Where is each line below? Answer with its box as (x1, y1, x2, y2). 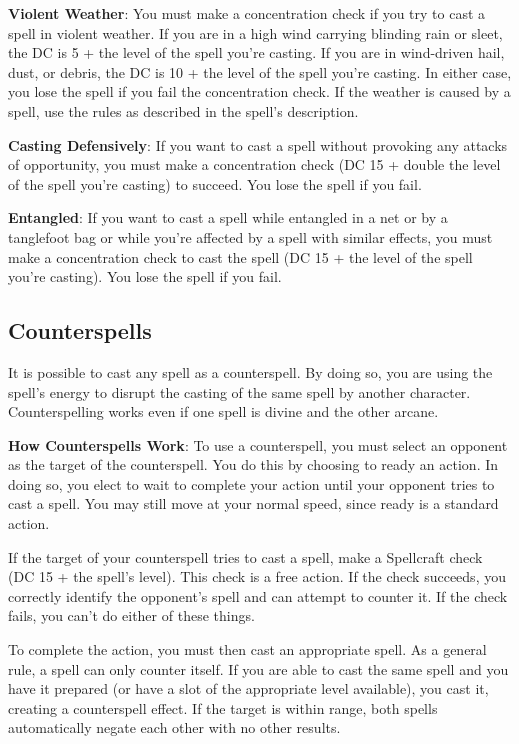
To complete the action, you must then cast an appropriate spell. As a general (8, 639, 487, 660)
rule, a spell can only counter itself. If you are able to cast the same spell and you (8, 658, 509, 679)
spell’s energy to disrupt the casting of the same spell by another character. (8, 381, 471, 402)
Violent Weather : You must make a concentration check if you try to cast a (8, 3, 486, 23)
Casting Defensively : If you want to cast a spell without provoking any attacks (8, 134, 508, 155)
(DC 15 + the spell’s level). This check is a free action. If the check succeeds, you (8, 566, 506, 587)
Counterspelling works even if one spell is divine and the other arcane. (8, 401, 439, 422)
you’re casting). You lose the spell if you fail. (8, 266, 282, 287)
